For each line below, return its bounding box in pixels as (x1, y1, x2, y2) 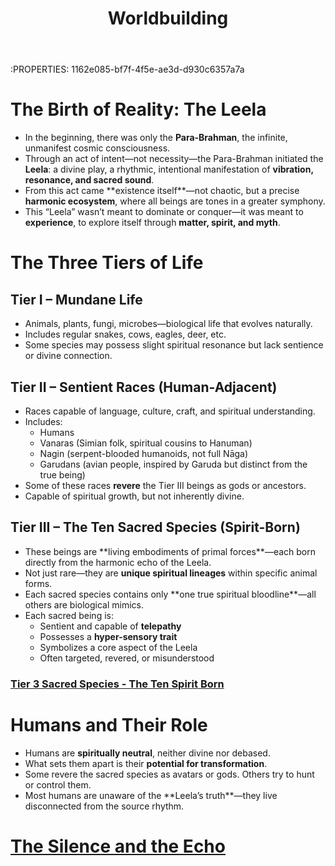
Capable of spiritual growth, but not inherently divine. (24, 490, 245, 502)
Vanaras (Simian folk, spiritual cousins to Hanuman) (39, 437, 253, 449)
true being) (39, 468, 86, 481)
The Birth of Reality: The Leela (10, 98, 267, 121)
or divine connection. (24, 350, 113, 362)
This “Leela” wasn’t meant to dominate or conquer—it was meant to (24, 206, 304, 218)
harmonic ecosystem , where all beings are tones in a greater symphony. (24, 195, 326, 207)
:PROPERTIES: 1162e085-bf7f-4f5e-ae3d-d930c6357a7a (10, 63, 245, 76)
